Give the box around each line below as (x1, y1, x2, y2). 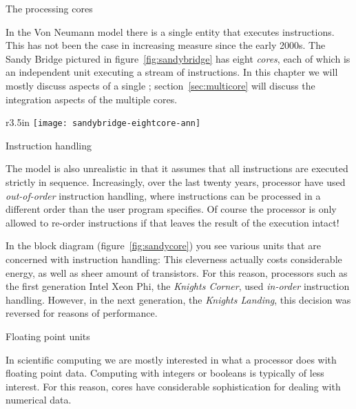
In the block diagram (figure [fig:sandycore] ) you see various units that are (6, 238, 321, 253)
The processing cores (6, 1, 93, 15)
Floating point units (6, 328, 90, 343)
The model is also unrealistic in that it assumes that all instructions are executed (6, 161, 348, 176)
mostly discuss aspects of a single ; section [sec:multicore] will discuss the (6, 78, 315, 92)
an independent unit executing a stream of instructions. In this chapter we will (6, 65, 338, 79)
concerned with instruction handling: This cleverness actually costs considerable (6, 251, 342, 266)
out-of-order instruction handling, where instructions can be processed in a (6, 188, 321, 202)
